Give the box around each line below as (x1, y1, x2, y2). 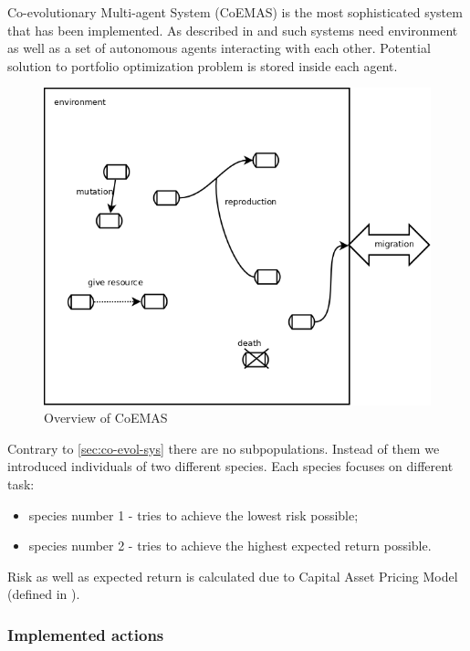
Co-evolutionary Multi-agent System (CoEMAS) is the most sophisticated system (7, 3, 463, 21)
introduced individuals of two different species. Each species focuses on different (7, 457, 454, 476)
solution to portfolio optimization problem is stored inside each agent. (7, 56, 398, 75)
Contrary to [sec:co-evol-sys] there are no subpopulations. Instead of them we (7, 438, 440, 457)
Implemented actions (7, 623, 164, 646)
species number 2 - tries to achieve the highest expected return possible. (28, 536, 432, 555)
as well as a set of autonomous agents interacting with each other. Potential (7, 38, 431, 58)
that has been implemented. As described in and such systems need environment (7, 20, 458, 39)
